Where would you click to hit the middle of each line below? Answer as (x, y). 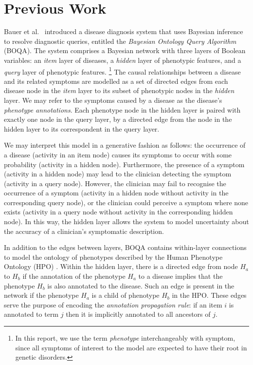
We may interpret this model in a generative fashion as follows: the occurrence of (125, 145)
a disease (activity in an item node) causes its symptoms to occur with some (118, 154)
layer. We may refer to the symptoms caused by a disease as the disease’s (113, 100)
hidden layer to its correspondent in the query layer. (82, 128)
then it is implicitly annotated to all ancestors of (138, 314)
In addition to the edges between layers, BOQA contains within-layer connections (125, 247)
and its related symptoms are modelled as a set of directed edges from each (116, 81)
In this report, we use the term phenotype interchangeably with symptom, (125, 338)
